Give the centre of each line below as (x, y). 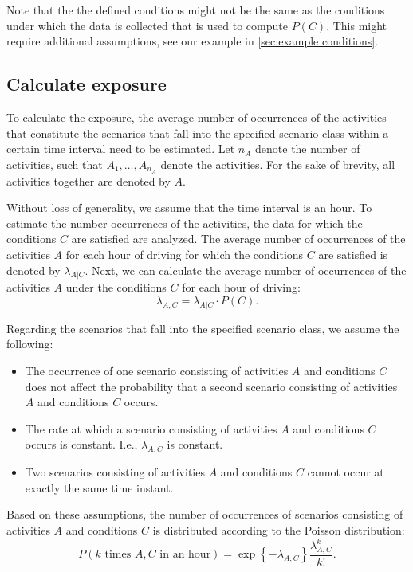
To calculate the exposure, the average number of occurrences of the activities (197, 117)
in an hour (185, 555)
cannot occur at (346, 472)
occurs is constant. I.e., (81, 444)
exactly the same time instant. (99, 487)
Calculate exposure (87, 84)
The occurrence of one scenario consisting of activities (157, 370)
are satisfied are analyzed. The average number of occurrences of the (238, 239)
